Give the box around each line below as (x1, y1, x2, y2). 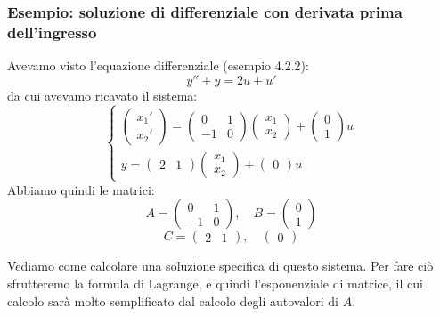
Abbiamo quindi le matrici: (7, 180, 155, 199)
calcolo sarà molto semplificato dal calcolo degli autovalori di (7, 291, 338, 310)
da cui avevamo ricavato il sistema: (7, 85, 198, 104)
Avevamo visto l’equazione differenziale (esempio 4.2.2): (7, 56, 309, 75)
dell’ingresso (7, 20, 97, 43)
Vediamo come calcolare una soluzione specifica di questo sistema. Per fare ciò (7, 256, 434, 275)
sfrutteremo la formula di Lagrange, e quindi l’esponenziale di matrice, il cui (7, 274, 423, 293)
